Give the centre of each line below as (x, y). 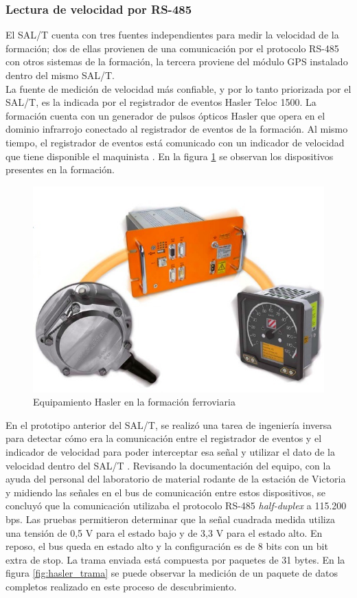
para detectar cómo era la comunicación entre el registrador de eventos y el (164, 438)
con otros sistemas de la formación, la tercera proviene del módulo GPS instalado (177, 62)
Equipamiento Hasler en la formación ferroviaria (134, 402)
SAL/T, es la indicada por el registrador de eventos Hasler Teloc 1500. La (161, 102)
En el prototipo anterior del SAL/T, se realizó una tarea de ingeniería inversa (169, 424)
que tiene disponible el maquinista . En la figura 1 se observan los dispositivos (170, 156)
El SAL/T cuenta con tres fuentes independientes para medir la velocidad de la (172, 35)
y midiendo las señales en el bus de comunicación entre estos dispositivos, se (165, 492)
